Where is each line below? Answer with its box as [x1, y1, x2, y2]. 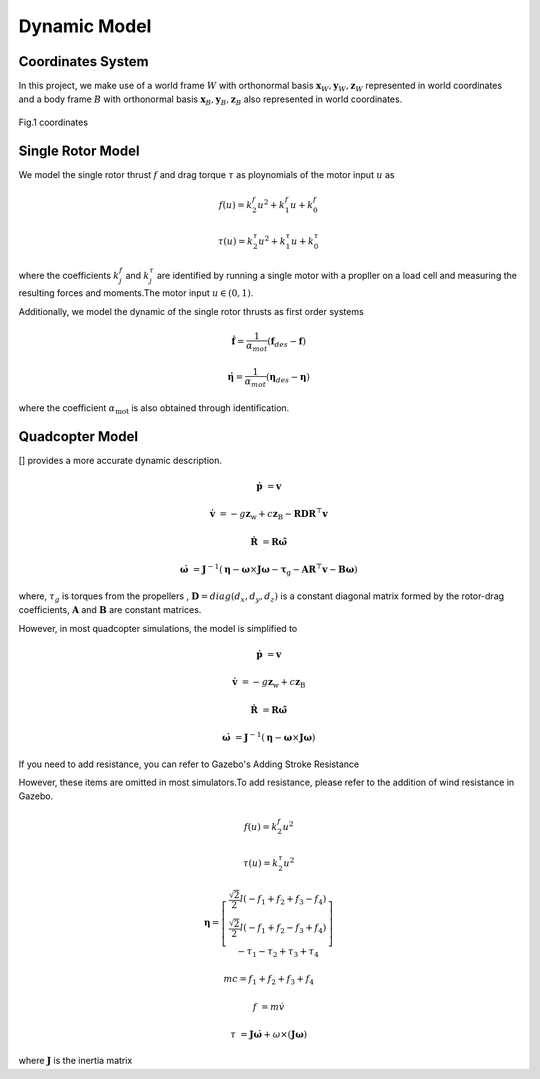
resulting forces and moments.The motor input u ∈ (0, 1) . [18, 287, 254, 299]
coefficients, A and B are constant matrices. [18, 604, 202, 616]
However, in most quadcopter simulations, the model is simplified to [18, 622, 298, 634]
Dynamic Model [18, 15, 152, 37]
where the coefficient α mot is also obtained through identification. [18, 401, 290, 416]
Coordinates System [18, 53, 149, 70]
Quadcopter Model [18, 428, 139, 445]
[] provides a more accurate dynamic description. [18, 454, 223, 466]
